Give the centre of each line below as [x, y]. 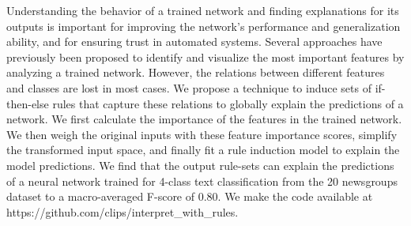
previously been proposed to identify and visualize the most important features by [205, 56]
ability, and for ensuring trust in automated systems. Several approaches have [194, 41]
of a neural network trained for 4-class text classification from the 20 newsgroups [202, 181]
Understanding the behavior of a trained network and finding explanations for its [203, 10]
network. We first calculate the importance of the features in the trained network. [204, 119]
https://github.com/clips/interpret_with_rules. [123, 211]
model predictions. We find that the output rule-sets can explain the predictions [200, 165]
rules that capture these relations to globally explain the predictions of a [228, 103]
